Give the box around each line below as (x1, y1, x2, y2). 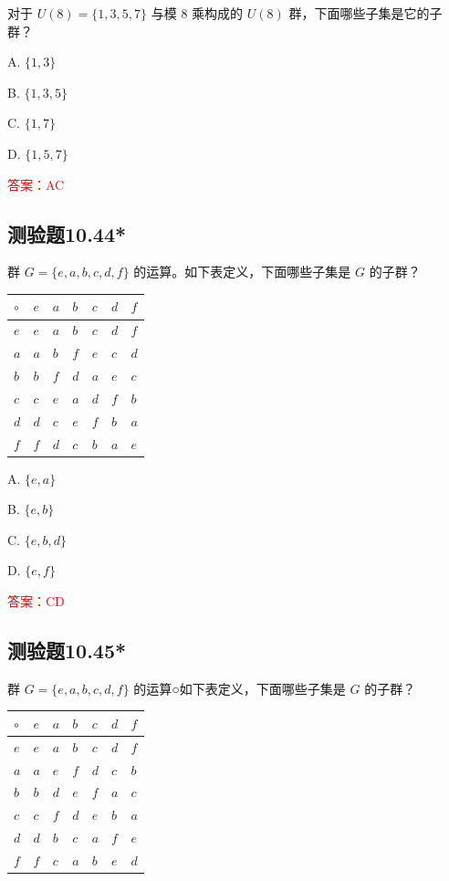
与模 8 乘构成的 (151, 4, 244, 22)
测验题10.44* (7, 219, 127, 247)
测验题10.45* (7, 635, 127, 664)
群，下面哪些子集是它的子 (288, 4, 443, 22)
